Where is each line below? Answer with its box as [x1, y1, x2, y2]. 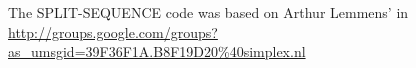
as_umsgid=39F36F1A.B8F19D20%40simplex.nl [8, 41, 306, 62]
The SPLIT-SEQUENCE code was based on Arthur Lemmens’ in [8, 2, 409, 22]
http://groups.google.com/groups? [8, 21, 218, 42]
